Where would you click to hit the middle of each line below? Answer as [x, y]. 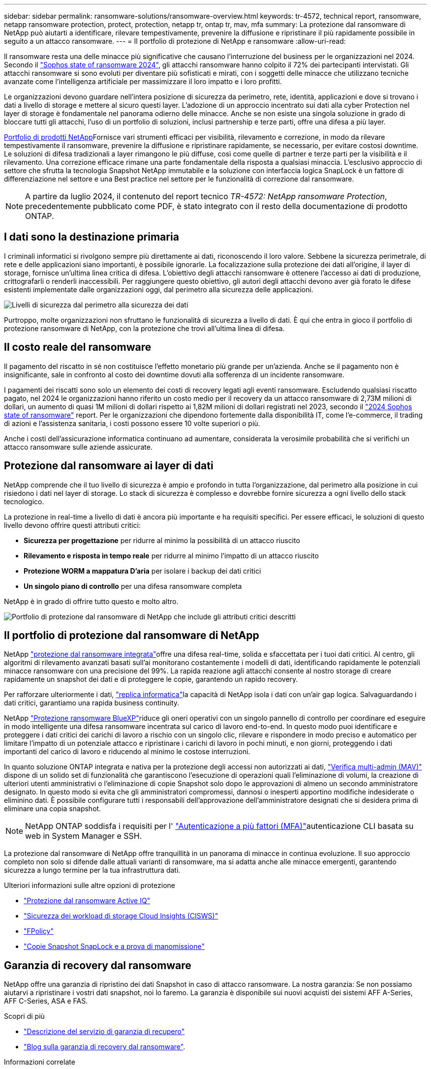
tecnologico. [24, 501]
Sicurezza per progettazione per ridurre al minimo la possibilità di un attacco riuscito [162, 540]
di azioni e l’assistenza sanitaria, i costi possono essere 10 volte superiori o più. [132, 423]
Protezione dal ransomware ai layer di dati [109, 466]
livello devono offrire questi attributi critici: [72, 525]
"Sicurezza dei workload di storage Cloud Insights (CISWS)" [121, 916]
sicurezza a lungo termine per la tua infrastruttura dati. [92, 870]
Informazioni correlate [40, 1062]
